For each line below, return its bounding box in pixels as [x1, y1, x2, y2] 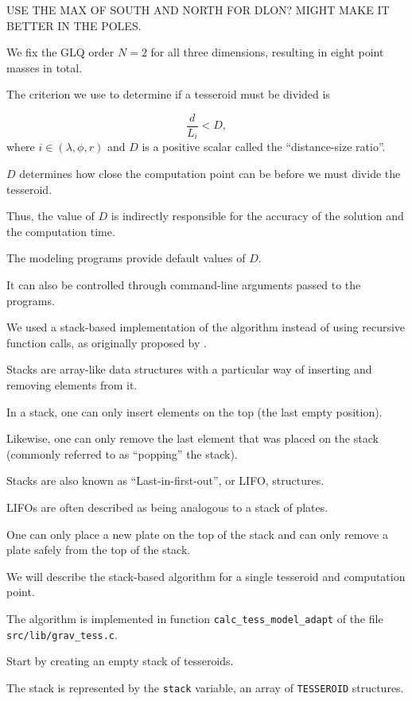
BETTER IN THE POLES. [6, 17, 142, 33]
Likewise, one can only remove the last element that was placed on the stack [6, 430, 379, 447]
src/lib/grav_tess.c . [6, 625, 118, 642]
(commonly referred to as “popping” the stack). [6, 445, 238, 462]
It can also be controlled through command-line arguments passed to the [6, 277, 361, 293]
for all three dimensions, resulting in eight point [150, 44, 384, 60]
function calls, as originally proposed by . [6, 334, 207, 350]
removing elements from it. [6, 377, 138, 393]
